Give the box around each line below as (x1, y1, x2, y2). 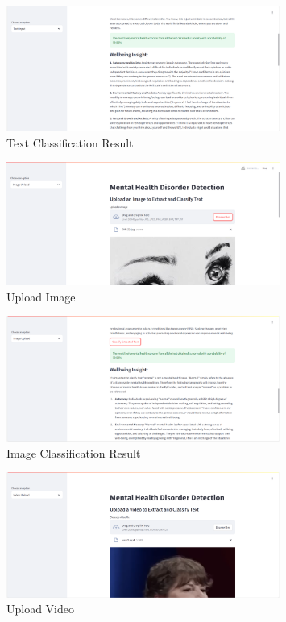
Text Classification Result (6, 134, 134, 151)
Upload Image (6, 288, 76, 305)
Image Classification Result (6, 444, 141, 461)
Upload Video (6, 600, 75, 617)
